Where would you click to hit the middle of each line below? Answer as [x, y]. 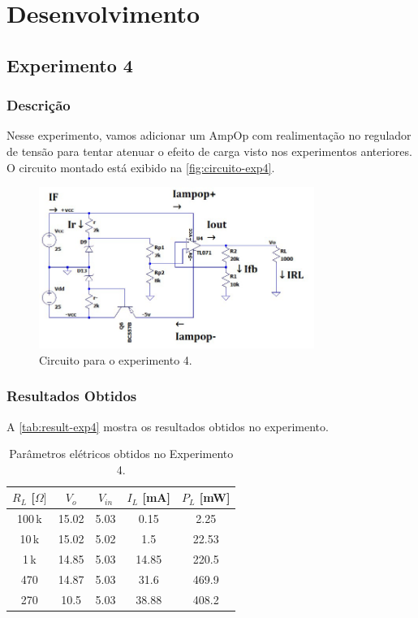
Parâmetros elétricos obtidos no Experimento [121, 454]
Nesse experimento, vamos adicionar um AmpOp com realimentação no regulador [209, 135]
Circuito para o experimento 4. [116, 359]
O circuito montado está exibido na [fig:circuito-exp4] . [141, 167]
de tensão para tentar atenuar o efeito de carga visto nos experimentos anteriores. [209, 151]
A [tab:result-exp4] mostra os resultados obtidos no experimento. [168, 426]
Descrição [39, 105]
